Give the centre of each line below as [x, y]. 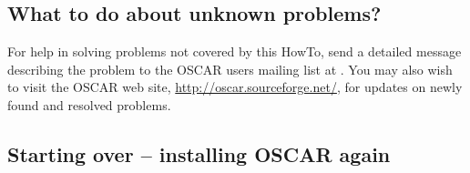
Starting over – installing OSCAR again [199, 153]
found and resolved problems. [89, 104]
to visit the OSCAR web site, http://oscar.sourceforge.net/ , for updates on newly [235, 87]
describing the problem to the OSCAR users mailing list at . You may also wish [230, 69]
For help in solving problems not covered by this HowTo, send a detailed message [235, 51]
